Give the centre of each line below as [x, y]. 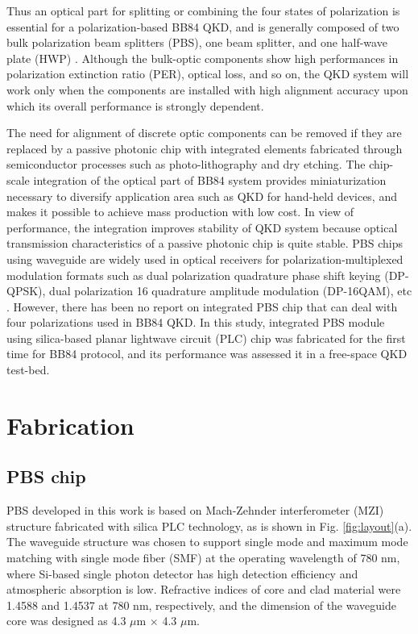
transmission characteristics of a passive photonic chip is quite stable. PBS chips [205, 243]
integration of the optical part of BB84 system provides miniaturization [210, 179]
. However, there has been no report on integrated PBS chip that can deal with [202, 306]
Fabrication [70, 425]
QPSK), [26, 291]
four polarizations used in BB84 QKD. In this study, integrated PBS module [196, 322]
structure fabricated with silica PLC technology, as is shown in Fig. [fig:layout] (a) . [209, 526]
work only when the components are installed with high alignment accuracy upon [207, 89]
